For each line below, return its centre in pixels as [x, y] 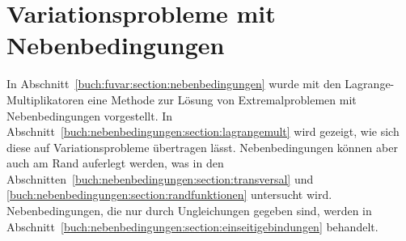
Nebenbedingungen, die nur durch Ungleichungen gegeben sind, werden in [189, 211]
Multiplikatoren [45, 99]
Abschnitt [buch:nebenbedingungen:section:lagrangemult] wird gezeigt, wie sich [203, 131]
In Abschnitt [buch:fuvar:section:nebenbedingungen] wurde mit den [174, 84]
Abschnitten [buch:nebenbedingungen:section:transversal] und [160, 178]
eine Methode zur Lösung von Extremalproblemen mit [222, 99]
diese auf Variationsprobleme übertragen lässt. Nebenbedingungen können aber [202, 147]
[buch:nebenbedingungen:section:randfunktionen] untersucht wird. [169, 194]
